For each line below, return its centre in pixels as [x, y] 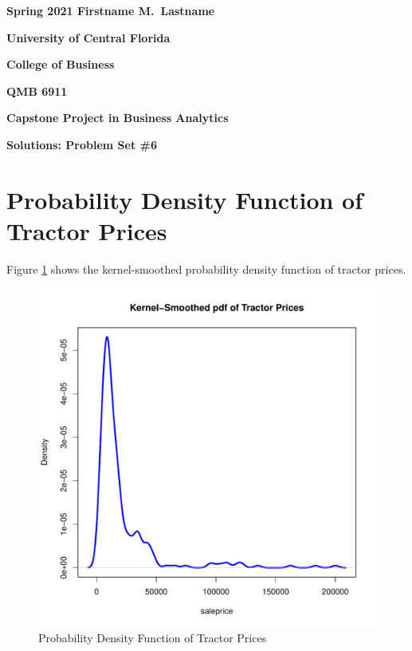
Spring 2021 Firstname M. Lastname [111, 10]
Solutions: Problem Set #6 [82, 144]
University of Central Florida [88, 37]
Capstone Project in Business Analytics [118, 118]
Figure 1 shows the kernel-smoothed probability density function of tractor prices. [206, 268]
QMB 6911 [37, 91]
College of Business [61, 64]
